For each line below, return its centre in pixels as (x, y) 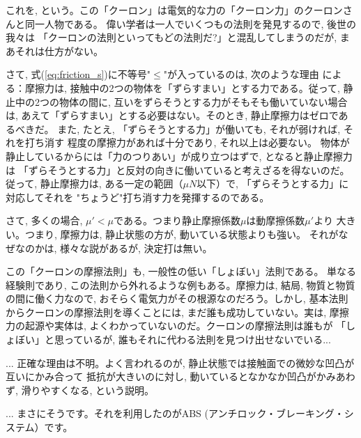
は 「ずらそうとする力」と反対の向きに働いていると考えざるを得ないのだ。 (178, 170)
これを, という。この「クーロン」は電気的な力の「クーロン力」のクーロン (174, 10)
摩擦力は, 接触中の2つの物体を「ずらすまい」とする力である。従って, (182, 87)
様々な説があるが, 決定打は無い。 (136, 248)
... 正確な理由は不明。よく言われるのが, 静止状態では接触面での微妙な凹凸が (180, 362)
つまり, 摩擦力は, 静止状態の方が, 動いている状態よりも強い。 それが (182, 234)
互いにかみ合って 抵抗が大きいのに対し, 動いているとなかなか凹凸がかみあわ (180, 376)
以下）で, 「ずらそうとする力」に (273, 183)
